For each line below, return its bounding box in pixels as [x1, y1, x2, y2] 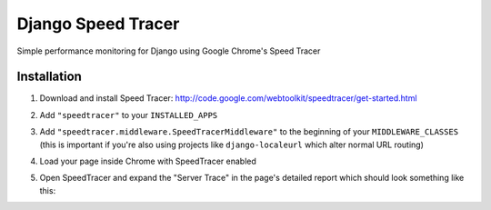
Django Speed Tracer [16, 14, 180, 34]
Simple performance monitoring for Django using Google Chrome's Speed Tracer [16, 45, 321, 56]
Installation [16, 69, 82, 85]
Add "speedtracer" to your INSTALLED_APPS [39, 109, 218, 120]
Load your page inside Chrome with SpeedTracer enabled [39, 155, 256, 167]
